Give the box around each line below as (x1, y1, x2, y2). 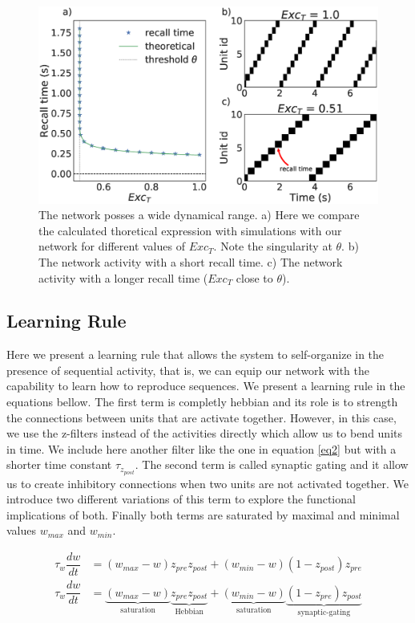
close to (236, 269, 273, 286)
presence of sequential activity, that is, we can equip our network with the (6, 361, 369, 378)
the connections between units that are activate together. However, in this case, (6, 409, 397, 426)
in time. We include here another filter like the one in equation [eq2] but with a (6, 440, 397, 457)
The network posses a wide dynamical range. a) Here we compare (38, 206, 360, 223)
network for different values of (38, 238, 185, 254)
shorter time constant (6, 456, 112, 473)
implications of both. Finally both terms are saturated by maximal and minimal (6, 506, 400, 523)
